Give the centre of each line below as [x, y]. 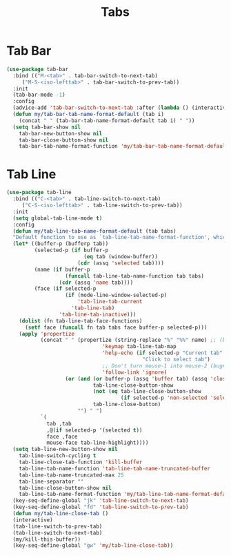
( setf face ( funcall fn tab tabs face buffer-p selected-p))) [116, 327]
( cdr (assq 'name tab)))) [96, 282]
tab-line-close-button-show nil [65, 488]
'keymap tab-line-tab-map [139, 347]
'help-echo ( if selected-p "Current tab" [162, 353]
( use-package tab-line [39, 193]
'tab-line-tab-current [110, 302]
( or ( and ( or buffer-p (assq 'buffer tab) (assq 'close [147, 378]
